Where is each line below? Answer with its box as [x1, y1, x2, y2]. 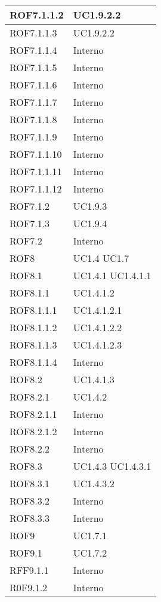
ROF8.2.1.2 [10, 424, 57, 438]
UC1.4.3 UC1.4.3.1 [73, 459, 151, 473]
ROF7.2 [10, 234, 42, 247]
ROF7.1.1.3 [10, 26, 57, 39]
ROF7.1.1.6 [10, 78, 57, 91]
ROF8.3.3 [10, 511, 50, 525]
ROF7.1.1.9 [10, 130, 57, 143]
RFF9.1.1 [10, 563, 49, 577]
